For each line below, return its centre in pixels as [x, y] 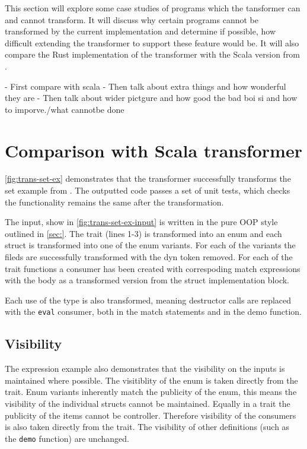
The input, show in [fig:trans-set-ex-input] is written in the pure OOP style [141, 222]
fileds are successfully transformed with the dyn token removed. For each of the [149, 257]
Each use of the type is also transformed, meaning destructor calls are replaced [148, 300]
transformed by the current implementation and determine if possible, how [140, 31]
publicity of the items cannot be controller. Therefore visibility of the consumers [151, 415]
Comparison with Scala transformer [153, 150]
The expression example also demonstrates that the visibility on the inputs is [145, 369]
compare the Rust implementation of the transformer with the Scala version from [153, 54]
